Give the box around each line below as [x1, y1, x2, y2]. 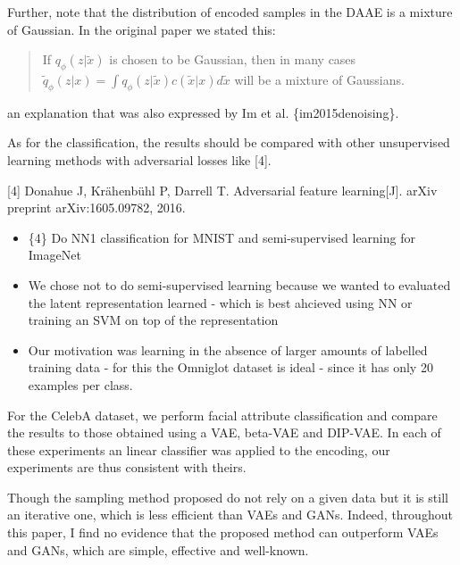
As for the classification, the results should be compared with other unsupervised [7, 133, 450, 152]
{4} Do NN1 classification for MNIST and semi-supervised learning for [28, 228, 415, 246]
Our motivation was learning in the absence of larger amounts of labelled [28, 340, 428, 359]
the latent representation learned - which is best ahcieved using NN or [28, 293, 413, 312]
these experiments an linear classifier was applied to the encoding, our [7, 440, 390, 459]
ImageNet [28, 245, 81, 264]
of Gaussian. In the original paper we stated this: [7, 20, 276, 38]
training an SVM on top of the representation [28, 311, 279, 329]
